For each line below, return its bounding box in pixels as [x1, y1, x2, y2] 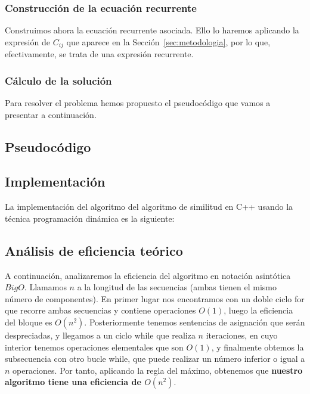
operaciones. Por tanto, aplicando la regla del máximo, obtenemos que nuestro [13, 364, 303, 376]
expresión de [5, 35, 50, 48]
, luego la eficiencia [224, 304, 293, 317]
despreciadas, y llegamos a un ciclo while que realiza [5, 329, 196, 342]
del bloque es [5, 316, 52, 328]
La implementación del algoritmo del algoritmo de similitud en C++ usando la [5, 200, 293, 213]
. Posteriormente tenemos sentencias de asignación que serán [84, 316, 305, 328]
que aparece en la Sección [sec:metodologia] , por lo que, [66, 35, 271, 48]
